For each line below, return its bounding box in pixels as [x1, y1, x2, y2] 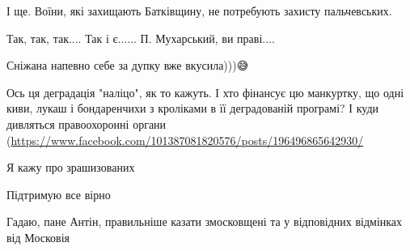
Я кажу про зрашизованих [6, 159, 135, 176]
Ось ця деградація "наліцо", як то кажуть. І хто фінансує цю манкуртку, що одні [6, 83, 404, 100]
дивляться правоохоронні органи [6, 115, 167, 132]
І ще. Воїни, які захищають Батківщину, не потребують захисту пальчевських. [6, 2, 392, 19]
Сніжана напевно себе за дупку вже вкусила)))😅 [6, 57, 249, 74]
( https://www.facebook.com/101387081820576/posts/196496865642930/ [6, 131, 364, 148]
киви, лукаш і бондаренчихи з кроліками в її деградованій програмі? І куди [6, 100, 379, 117]
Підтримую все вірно [6, 185, 111, 202]
